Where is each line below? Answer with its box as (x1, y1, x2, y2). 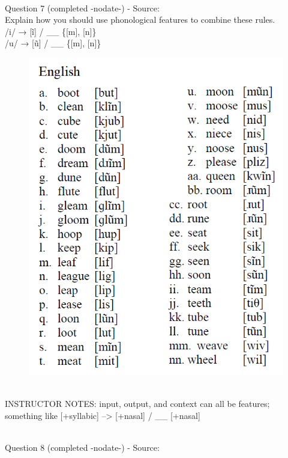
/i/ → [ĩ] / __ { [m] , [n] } (5, 25, 97, 37)
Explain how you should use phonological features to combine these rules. (5, 13, 275, 26)
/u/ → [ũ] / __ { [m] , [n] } (5, 37, 101, 49)
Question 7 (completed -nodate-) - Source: (5, 1, 160, 14)
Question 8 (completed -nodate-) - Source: (5, 441, 160, 453)
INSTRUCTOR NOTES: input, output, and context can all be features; (5, 397, 270, 409)
